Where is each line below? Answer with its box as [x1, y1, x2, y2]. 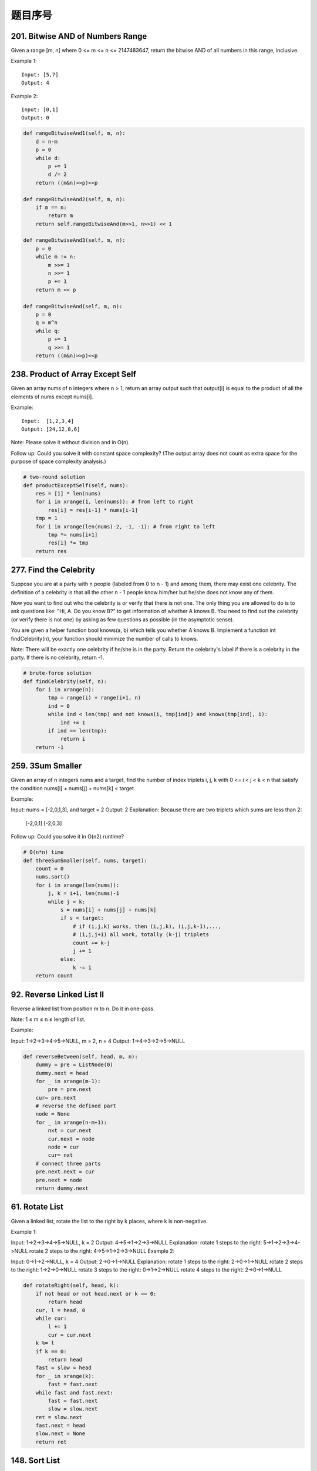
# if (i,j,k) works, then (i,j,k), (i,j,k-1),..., [72, 923, 222, 930]
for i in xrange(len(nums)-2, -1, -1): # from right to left [35, 523, 215, 530]
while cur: [35, 1315, 67, 1322]
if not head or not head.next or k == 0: [35, 1290, 157, 1297]
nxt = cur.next [48, 1127, 92, 1134]
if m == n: [35, 204, 67, 211]
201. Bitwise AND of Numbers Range [11, 31, 147, 41]
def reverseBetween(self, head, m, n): [23, 1053, 138, 1060]
